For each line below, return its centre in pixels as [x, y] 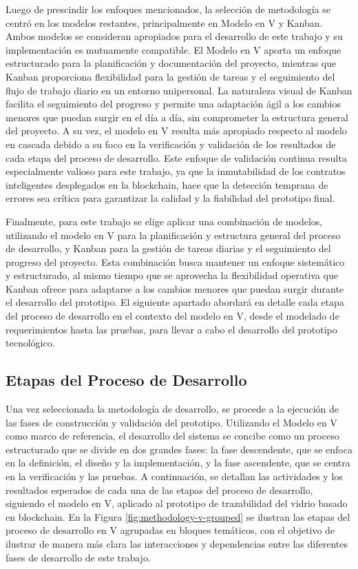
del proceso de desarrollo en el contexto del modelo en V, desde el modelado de [172, 316]
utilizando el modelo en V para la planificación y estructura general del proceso [173, 235]
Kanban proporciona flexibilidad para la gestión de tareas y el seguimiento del [170, 76]
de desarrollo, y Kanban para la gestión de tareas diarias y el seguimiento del [168, 248]
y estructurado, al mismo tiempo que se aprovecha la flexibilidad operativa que [172, 275]
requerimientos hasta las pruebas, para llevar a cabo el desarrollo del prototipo [171, 329]
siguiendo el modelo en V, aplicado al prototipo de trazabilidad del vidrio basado [177, 503]
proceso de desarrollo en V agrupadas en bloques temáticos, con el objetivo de [170, 530]
